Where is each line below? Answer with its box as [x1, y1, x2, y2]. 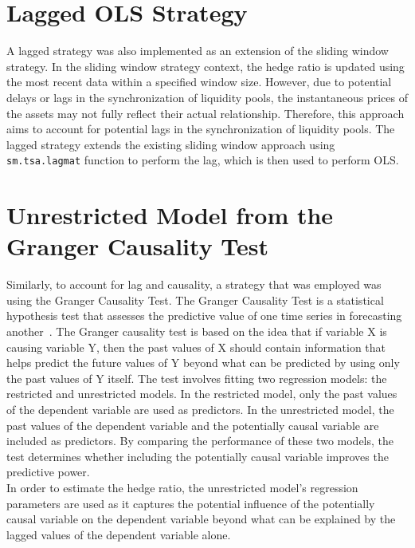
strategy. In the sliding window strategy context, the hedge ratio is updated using [6, 57, 405, 74]
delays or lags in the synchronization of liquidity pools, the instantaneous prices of [6, 89, 408, 105]
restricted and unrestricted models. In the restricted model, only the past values [6, 385, 397, 402]
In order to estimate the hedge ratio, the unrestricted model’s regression [6, 479, 358, 495]
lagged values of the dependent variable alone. [6, 526, 231, 542]
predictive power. [6, 463, 90, 480]
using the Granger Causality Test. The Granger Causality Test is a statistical [6, 291, 384, 308]
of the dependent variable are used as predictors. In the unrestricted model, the [6, 401, 394, 417]
